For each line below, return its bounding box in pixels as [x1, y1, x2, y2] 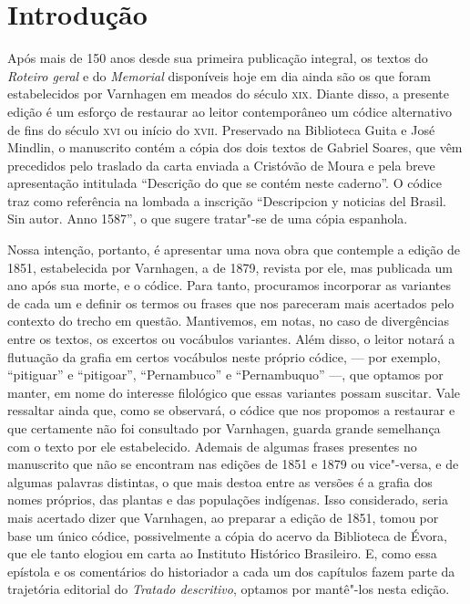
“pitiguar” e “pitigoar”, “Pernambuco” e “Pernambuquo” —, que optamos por [7, 365, 444, 384]
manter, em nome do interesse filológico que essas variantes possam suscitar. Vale [7, 382, 461, 401]
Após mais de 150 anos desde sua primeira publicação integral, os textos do [7, 48, 428, 68]
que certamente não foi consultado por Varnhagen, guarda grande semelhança [7, 419, 441, 437]
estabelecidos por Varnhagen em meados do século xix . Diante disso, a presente [7, 84, 449, 103]
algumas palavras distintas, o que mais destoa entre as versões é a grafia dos [7, 472, 433, 491]
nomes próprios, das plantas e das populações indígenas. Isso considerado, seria [7, 490, 448, 509]
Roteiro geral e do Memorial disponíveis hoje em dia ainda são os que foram [7, 66, 431, 85]
